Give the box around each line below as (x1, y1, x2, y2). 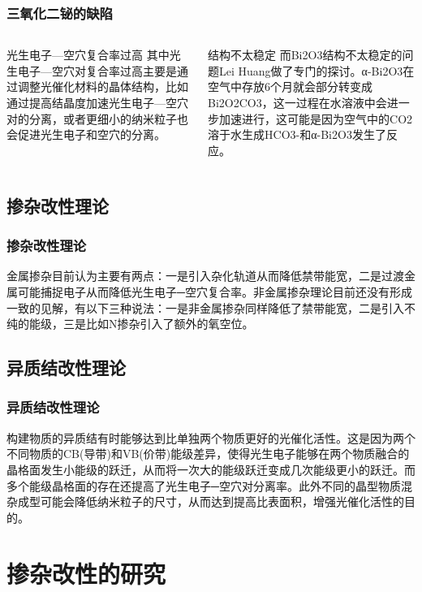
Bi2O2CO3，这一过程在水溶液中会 (208, 94, 387, 110)
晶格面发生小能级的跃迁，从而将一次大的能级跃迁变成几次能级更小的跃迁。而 (6, 460, 416, 477)
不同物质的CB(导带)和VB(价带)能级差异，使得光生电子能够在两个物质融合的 (6, 445, 410, 462)
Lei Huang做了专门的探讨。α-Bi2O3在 (219, 62, 415, 79)
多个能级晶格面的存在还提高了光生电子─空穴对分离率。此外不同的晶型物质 (6, 477, 401, 494)
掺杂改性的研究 (6, 556, 166, 590)
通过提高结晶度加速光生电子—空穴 (6, 94, 188, 110)
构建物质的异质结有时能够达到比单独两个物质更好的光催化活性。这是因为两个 (6, 429, 416, 446)
